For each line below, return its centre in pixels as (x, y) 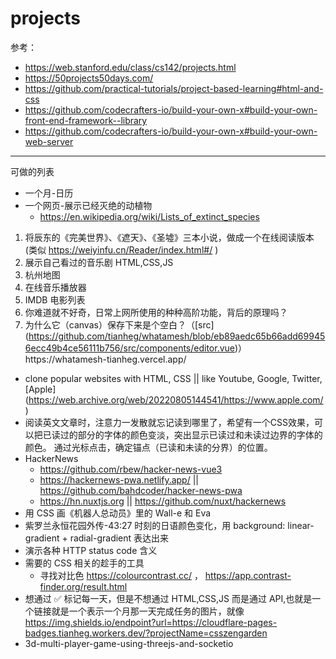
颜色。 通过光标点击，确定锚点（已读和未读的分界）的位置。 (148, 447)
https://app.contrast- (248, 575)
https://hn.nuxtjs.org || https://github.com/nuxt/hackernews (163, 501)
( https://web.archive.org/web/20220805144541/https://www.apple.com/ (174, 399)
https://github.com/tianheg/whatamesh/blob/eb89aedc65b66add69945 (177, 336)
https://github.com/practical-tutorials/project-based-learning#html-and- (174, 88)
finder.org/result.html (83, 586)
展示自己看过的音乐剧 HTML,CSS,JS (99, 262)
